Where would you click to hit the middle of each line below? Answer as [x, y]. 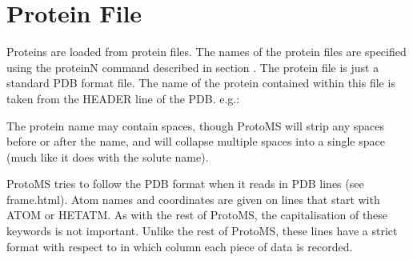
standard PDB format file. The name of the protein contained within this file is [201, 83]
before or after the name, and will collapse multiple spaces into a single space [196, 141]
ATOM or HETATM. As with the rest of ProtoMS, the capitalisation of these [197, 215]
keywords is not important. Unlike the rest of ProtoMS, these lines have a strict [202, 231]
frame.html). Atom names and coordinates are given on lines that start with [193, 199]
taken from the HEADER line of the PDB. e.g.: [123, 98]
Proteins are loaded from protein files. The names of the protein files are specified [206, 52]
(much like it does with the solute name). [108, 156]
